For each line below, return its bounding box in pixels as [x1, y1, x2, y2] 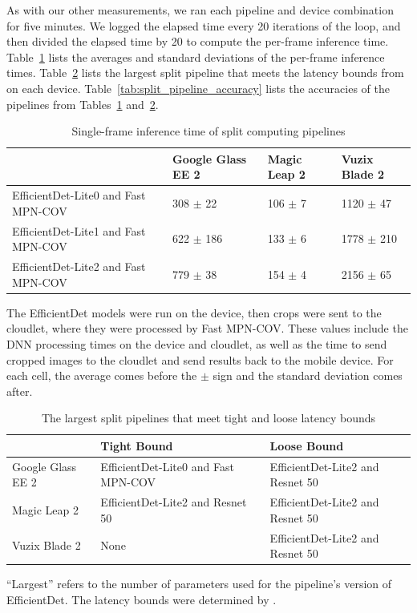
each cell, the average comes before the [6, 367, 197, 384]
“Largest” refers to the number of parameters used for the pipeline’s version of [6, 575, 392, 592]
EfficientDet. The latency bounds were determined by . [6, 591, 277, 607]
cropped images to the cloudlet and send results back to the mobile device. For [6, 351, 394, 368]
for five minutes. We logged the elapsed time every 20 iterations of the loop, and [6, 17, 401, 34]
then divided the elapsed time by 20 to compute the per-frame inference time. [6, 33, 389, 50]
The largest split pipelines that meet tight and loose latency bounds [41, 409, 376, 426]
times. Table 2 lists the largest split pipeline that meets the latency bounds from [6, 64, 404, 81]
